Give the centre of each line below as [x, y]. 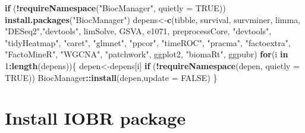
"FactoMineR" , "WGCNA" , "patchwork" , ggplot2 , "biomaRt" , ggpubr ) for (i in [147, 54]
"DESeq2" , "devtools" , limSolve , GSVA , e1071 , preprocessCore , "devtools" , [138, 31]
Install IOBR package [95, 118]
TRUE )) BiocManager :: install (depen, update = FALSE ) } [111, 77]
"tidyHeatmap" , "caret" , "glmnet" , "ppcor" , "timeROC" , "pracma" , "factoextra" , [148, 42]
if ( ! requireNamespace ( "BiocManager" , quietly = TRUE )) [115, 8]
